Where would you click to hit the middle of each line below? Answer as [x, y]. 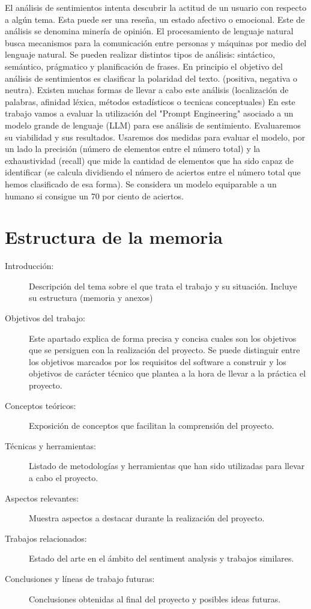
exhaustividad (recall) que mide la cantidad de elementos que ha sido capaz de [149, 160]
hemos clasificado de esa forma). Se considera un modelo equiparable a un [141, 183]
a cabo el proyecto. [64, 477]
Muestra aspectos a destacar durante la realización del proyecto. [147, 518]
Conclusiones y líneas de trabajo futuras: [80, 578]
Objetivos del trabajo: [45, 318]
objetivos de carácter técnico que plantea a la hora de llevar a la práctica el [168, 373]
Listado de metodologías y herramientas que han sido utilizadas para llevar [167, 466]
